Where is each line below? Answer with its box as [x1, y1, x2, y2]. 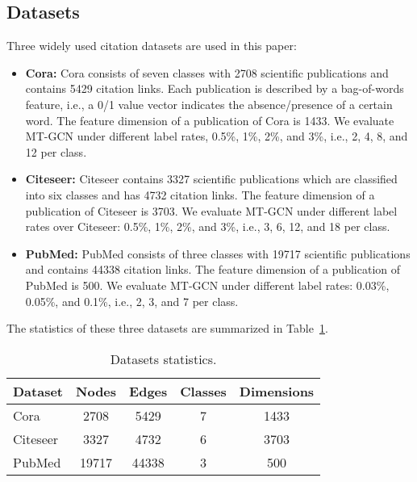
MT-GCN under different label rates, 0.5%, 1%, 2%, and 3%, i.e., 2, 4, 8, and [25, 128, 408, 145]
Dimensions [239, 381, 315, 400]
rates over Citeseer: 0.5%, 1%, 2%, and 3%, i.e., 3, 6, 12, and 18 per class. [25, 218, 390, 235]
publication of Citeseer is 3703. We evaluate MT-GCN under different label [25, 202, 398, 219]
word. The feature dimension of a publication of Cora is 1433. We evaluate [25, 111, 394, 128]
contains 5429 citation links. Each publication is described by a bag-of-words [25, 80, 404, 97]
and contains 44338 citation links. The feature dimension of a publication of [25, 261, 401, 278]
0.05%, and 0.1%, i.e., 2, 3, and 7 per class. [25, 292, 239, 309]
